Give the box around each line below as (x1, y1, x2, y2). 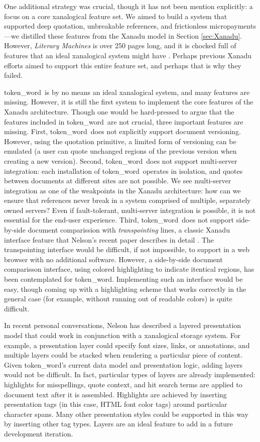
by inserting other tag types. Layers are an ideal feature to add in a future (4, 418, 233, 429)
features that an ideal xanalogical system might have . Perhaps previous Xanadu (4, 50, 252, 60)
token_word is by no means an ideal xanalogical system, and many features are (4, 86, 250, 97)
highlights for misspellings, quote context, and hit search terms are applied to (4, 379, 242, 389)
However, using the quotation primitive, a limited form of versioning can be (4, 136, 236, 146)
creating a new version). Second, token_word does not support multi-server (4, 155, 237, 166)
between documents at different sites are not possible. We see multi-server (4, 175, 231, 186)
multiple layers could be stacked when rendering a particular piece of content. (4, 350, 243, 360)
